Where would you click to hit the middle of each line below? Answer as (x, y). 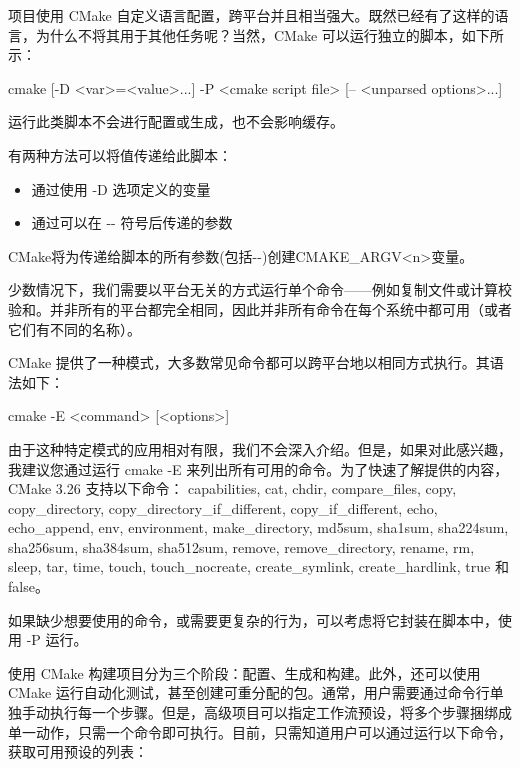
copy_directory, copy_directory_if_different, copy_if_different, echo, (223, 507)
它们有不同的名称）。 (74, 328)
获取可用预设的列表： (78, 751)
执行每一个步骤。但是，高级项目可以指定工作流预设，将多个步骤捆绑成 (280, 712)
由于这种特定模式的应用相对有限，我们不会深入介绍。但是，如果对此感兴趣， (260, 448)
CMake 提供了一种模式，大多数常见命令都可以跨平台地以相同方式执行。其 (249, 362)
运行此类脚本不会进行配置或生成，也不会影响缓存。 (176, 121)
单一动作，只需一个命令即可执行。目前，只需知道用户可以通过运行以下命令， (260, 731)
